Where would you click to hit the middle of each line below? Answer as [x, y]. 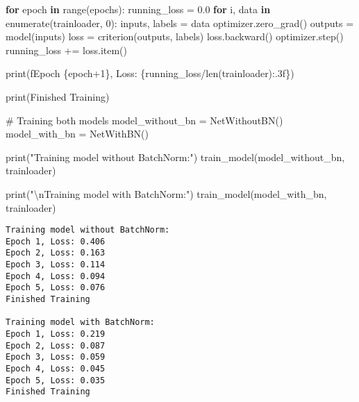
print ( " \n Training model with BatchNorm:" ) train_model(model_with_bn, [166, 193]
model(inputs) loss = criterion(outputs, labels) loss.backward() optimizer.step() [175, 36]
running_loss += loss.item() [66, 50]
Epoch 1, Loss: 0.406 [56, 241]
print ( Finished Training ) [58, 96]
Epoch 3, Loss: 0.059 [56, 357]
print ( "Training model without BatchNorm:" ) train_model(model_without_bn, [175, 157]
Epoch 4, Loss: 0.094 [56, 276]
